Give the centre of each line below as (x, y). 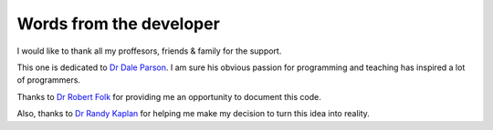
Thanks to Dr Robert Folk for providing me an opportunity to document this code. (169, 96)
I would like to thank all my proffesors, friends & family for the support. (149, 51)
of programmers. (49, 80)
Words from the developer (119, 24)
